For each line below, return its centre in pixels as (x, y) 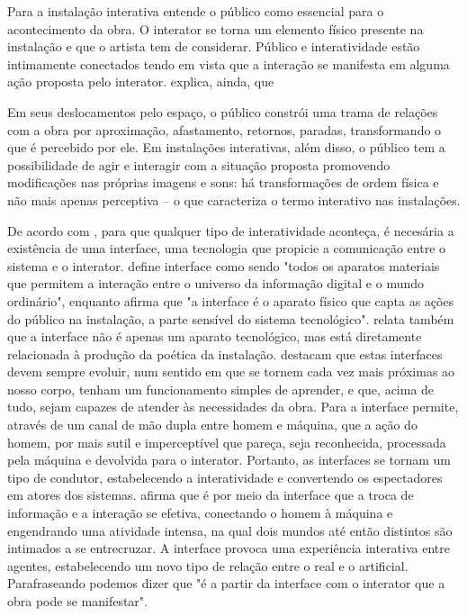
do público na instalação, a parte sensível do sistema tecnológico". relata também (231, 318)
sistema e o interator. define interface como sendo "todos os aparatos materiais (224, 265)
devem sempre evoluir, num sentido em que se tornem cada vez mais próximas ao (231, 371)
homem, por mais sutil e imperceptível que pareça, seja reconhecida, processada (227, 442)
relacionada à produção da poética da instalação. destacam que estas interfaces (225, 353)
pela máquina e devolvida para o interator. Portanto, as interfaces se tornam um (229, 460)
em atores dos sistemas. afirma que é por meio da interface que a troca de (211, 495)
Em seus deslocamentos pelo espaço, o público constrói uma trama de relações (223, 111)
